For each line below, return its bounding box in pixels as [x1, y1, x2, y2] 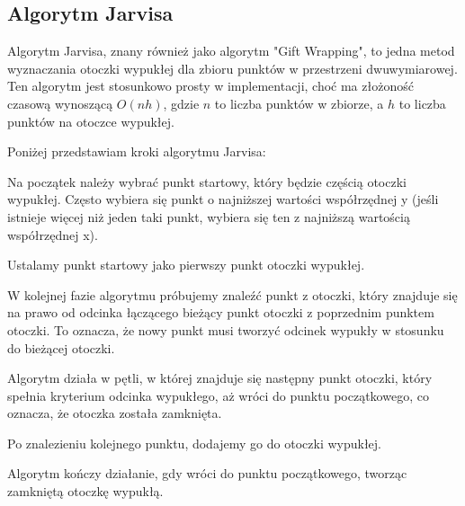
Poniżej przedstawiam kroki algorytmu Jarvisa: [7, 142, 266, 161]
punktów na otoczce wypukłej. [7, 111, 174, 130]
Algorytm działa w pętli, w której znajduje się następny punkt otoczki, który [7, 368, 433, 387]
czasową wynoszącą [7, 93, 113, 112]
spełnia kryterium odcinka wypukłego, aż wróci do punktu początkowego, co [7, 386, 429, 404]
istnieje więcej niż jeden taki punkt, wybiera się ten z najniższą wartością [7, 207, 410, 226]
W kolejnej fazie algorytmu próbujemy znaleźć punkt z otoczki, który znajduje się [7, 285, 458, 304]
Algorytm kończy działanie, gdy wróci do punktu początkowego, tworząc [7, 464, 407, 483]
